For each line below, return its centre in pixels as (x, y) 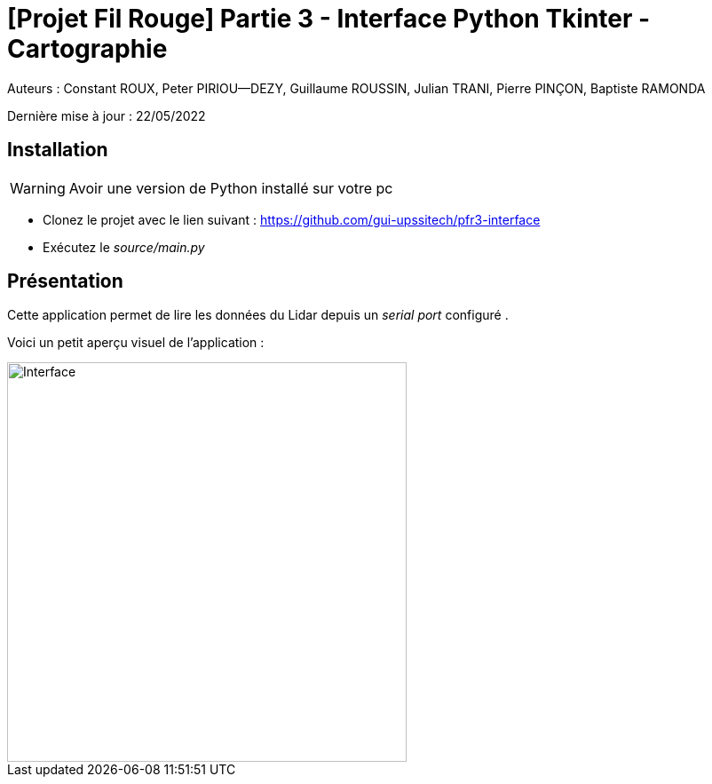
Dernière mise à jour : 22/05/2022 (107, 115)
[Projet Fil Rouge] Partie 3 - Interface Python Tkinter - (329, 19)
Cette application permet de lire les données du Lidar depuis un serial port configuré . (258, 315)
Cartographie (87, 49)
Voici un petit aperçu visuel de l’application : (136, 343)
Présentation (65, 281)
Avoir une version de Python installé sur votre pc (231, 188)
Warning (38, 188)
